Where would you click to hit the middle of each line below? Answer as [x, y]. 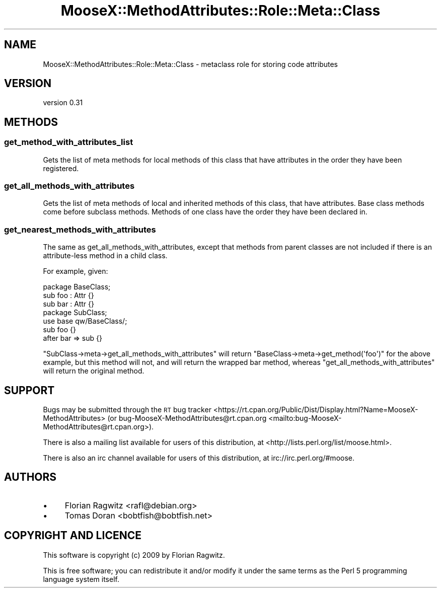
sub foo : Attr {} [68, 295]
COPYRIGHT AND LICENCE [73, 536]
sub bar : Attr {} [69, 304]
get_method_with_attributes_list [69, 142]
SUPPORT [29, 390]
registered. [61, 168]
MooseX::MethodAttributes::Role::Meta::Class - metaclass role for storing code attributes [191, 64]
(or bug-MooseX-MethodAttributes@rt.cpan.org [187, 418]
